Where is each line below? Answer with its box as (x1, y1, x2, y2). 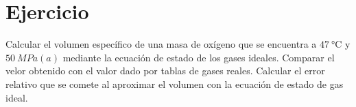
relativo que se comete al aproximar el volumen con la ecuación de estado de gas (5, 76, 344, 91)
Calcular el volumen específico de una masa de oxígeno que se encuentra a (5, 37, 317, 51)
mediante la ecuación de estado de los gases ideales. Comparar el (62, 50, 335, 64)
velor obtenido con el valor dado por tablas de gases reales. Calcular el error (5, 63, 325, 78)
